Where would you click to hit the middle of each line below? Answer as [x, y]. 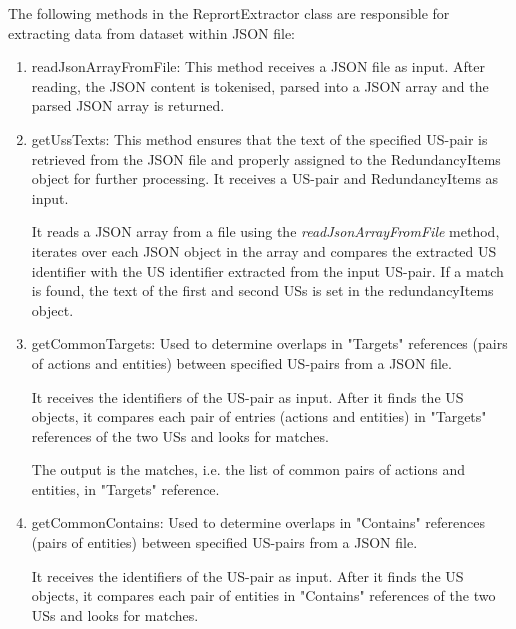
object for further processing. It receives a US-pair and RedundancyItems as [265, 178]
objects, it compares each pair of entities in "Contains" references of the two [263, 595]
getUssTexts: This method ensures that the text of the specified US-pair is [259, 138]
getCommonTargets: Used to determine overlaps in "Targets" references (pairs [269, 343]
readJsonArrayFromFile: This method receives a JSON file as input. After [258, 66]
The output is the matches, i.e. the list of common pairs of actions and [248, 469]
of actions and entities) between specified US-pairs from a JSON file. [241, 362]
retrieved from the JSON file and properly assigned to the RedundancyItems [266, 158]
